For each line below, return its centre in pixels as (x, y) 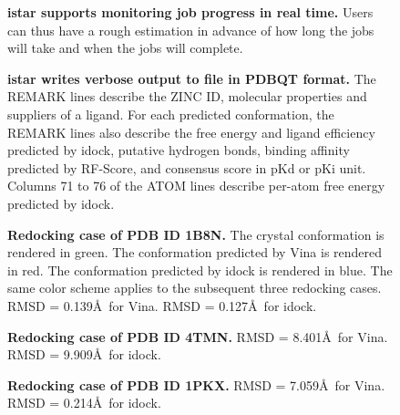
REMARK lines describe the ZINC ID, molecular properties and (187, 96)
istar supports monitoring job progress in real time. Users (190, 12)
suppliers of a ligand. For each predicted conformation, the (171, 114)
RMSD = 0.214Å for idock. (84, 403)
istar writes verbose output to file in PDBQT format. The (192, 78)
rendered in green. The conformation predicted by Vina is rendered (195, 252)
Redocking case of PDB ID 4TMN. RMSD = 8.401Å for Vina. (198, 336)
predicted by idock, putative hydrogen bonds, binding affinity (179, 150)
